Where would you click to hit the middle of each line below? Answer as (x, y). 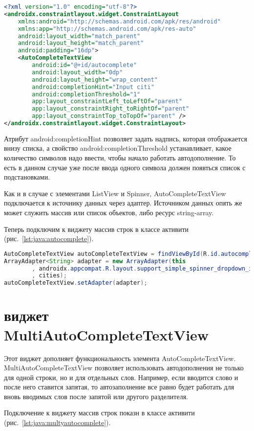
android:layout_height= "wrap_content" (95, 79)
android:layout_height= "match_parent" (81, 43)
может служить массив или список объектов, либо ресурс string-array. (109, 213)
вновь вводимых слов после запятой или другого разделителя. (96, 396)
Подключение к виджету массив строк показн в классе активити (99, 413)
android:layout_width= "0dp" (77, 72)
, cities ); (49, 276)
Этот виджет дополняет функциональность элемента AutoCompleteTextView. (120, 358)
